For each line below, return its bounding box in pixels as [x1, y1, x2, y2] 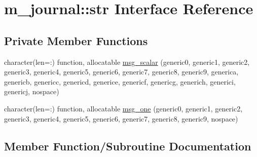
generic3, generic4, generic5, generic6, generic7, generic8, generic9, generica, [4, 66, 239, 77]
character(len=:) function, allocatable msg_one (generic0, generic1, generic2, [4, 103, 243, 113]
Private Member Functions [4, 32, 148, 48]
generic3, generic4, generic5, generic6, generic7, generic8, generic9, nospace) [4, 113, 238, 124]
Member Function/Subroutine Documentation [4, 138, 251, 153]
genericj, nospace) [4, 86, 59, 97]
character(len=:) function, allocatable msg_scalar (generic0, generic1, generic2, [4, 56, 250, 67]
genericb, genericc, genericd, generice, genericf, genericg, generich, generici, [4, 76, 236, 87]
